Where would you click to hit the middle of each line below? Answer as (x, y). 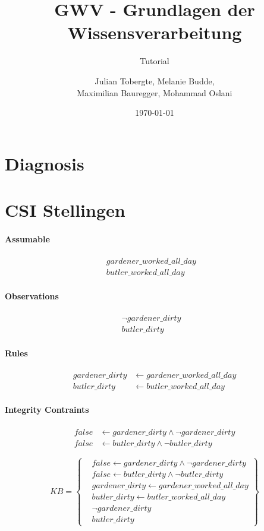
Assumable (27, 238)
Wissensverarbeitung (155, 32)
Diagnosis (45, 163)
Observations (32, 295)
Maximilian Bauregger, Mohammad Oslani (155, 92)
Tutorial (155, 61)
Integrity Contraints (47, 410)
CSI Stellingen (65, 210)
